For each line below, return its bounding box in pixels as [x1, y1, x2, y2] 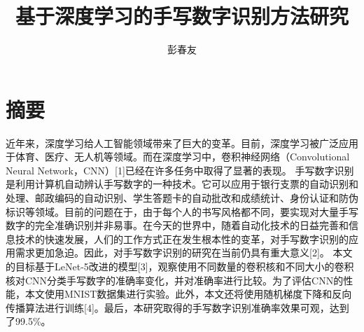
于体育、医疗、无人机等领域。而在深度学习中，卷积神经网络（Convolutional [6, 149, 350, 164]
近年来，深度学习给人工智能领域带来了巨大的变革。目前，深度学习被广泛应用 [6, 135, 358, 150]
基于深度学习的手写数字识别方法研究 [15, 1, 349, 30]
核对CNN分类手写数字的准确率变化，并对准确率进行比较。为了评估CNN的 [6, 272, 344, 287]
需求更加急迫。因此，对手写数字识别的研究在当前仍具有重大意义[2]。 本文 [15, 245, 353, 260]
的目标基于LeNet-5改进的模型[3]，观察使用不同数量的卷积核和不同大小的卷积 [6, 259, 354, 273]
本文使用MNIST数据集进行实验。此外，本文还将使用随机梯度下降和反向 [24, 286, 352, 301]
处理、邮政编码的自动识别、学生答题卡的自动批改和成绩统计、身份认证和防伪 [6, 191, 358, 205]
